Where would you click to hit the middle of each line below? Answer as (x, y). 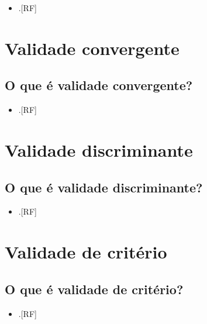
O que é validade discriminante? (104, 187)
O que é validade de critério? (94, 289)
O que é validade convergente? (99, 85)
